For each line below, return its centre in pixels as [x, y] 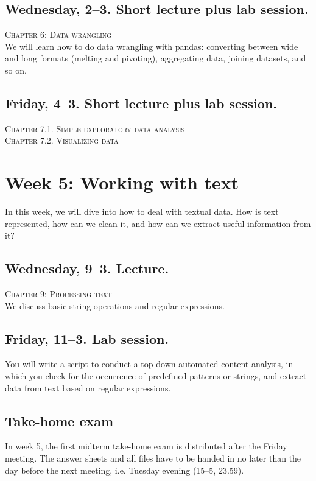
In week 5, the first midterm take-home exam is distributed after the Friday [146, 446]
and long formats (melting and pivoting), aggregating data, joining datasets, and [156, 58]
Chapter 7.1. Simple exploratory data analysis [95, 128]
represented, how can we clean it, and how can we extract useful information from [158, 223]
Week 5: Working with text [122, 182]
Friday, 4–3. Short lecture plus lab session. [141, 103]
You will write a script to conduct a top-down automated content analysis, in [149, 364]
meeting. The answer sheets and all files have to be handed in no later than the [153, 458]
